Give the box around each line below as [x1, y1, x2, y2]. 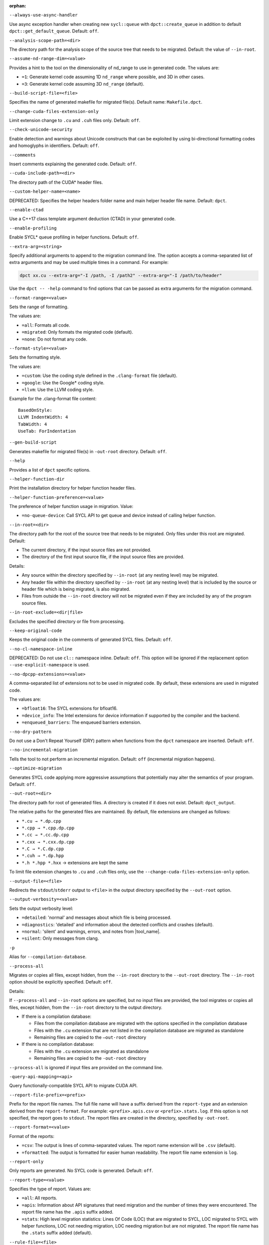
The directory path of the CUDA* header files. [9, 179, 103, 185]
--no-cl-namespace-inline [9, 646, 73, 652]
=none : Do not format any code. [21, 336, 87, 342]
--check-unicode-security [9, 127, 73, 132]
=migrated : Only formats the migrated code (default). [21, 329, 134, 335]
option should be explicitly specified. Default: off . [9, 979, 113, 985]
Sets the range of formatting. [9, 304, 69, 310]
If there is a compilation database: [21, 1013, 92, 1019]
